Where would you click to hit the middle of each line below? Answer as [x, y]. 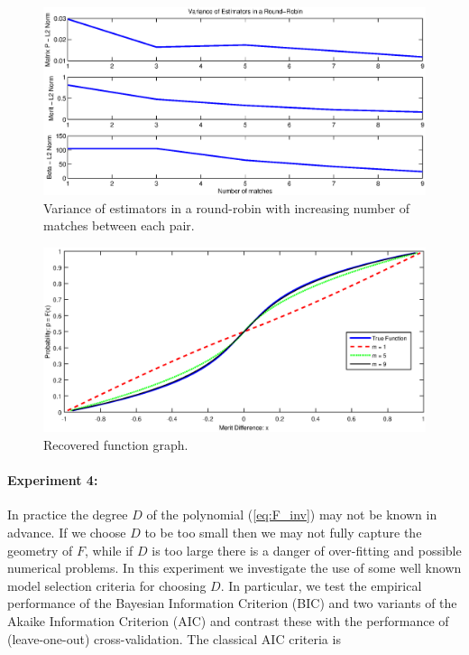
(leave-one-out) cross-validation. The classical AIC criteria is [174, 638]
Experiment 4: [53, 480]
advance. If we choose [67, 532]
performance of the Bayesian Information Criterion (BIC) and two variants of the [232, 603]
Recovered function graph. [116, 444]
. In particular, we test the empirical [321, 585]
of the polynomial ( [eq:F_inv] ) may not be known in [292, 515]
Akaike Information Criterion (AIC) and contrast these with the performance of [228, 620]
